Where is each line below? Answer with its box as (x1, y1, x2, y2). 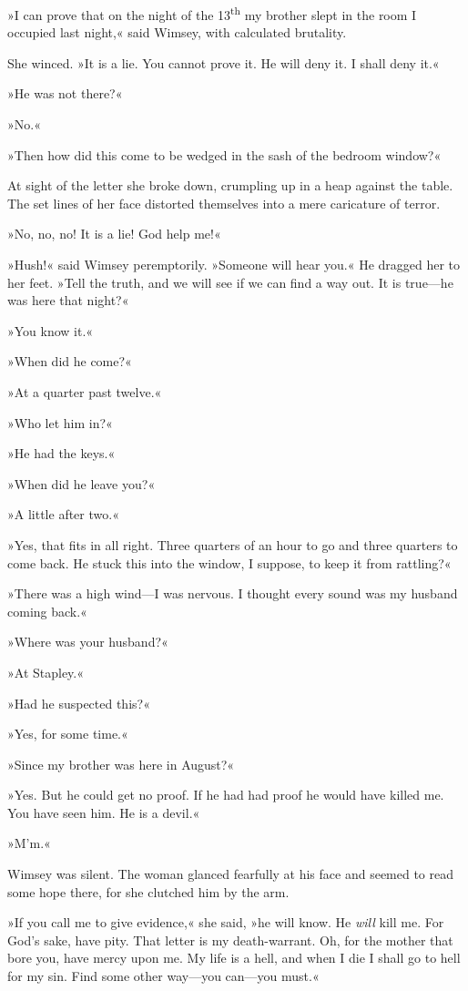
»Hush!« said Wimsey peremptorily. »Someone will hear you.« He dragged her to (7, 255, 461, 273)
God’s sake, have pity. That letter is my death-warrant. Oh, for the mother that (7, 930, 453, 949)
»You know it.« (7, 321, 94, 340)
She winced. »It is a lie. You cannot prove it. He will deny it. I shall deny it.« (7, 53, 440, 72)
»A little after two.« (7, 505, 119, 524)
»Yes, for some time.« (7, 724, 128, 743)
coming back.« (7, 601, 87, 620)
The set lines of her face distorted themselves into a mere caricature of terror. (7, 193, 441, 212)
